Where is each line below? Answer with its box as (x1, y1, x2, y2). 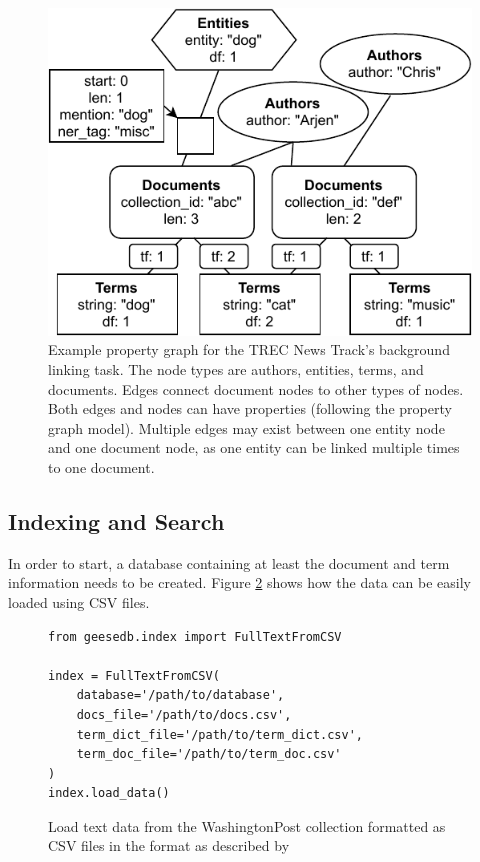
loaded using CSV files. (8, 591, 150, 612)
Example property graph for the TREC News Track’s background (48, 339, 450, 360)
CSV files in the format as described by (48, 835, 290, 856)
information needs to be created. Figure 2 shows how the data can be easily (8, 572, 471, 593)
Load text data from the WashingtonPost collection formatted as (48, 815, 446, 836)
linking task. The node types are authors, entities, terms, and (48, 359, 424, 379)
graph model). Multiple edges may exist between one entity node (48, 417, 445, 438)
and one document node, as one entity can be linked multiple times (48, 437, 460, 458)
